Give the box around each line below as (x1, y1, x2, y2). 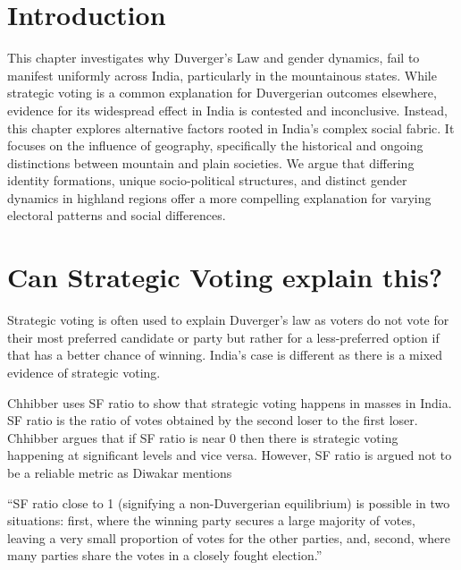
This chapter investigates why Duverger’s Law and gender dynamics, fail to (7, 48, 420, 67)
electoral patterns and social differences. (7, 206, 226, 225)
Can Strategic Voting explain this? (7, 259, 443, 295)
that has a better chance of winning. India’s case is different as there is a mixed (7, 345, 443, 364)
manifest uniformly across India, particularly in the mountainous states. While (7, 65, 437, 84)
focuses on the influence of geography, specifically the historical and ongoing (7, 136, 423, 155)
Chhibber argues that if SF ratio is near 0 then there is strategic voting (7, 428, 398, 447)
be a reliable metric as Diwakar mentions (7, 463, 232, 481)
